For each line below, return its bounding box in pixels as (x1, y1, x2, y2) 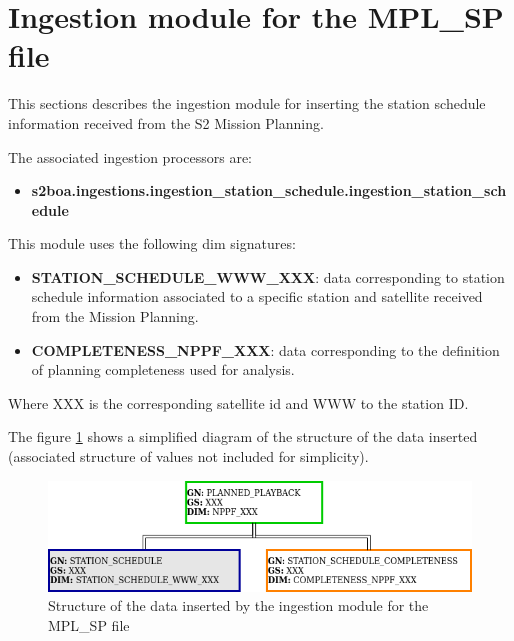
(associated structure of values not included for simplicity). (8, 446, 369, 467)
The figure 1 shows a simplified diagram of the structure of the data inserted (8, 426, 478, 447)
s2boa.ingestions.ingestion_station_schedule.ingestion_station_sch (31, 180, 507, 201)
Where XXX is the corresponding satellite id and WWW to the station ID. (8, 392, 469, 413)
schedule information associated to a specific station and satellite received (31, 286, 483, 307)
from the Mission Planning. (31, 306, 199, 327)
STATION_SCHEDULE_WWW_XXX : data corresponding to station (31, 266, 505, 287)
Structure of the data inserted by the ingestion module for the (48, 595, 429, 616)
